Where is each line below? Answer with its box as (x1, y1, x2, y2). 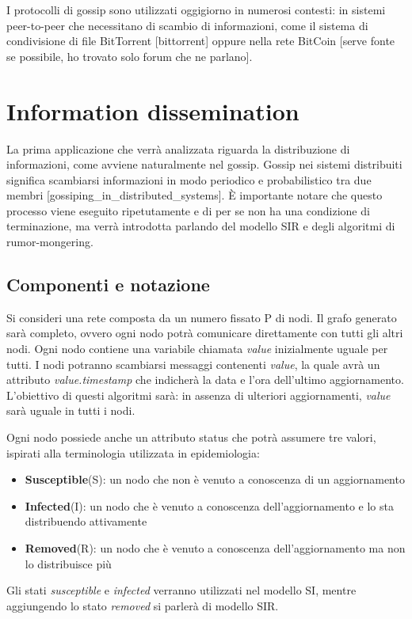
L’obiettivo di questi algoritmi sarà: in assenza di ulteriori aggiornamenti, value (6, 386, 391, 403)
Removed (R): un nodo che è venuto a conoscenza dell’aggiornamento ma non (25, 539, 406, 556)
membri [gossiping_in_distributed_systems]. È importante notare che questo (6, 187, 383, 203)
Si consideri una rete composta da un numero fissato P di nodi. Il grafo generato (6, 309, 397, 325)
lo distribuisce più (25, 555, 112, 572)
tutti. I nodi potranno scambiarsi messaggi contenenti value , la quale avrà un (6, 355, 380, 372)
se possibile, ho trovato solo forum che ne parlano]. (6, 47, 253, 64)
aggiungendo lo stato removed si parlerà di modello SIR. (6, 597, 279, 613)
